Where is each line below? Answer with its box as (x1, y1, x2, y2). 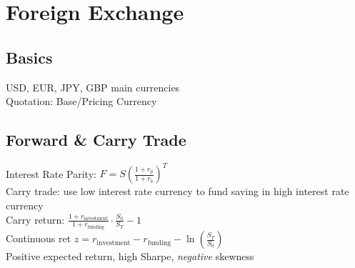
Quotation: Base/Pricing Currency (6, 94, 157, 109)
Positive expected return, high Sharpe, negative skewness (6, 249, 254, 264)
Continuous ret (6, 231, 71, 246)
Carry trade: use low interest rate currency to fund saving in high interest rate (6, 184, 349, 199)
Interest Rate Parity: (6, 166, 96, 181)
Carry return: (6, 212, 65, 227)
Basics (6, 46, 53, 68)
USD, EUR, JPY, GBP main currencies (6, 79, 180, 94)
